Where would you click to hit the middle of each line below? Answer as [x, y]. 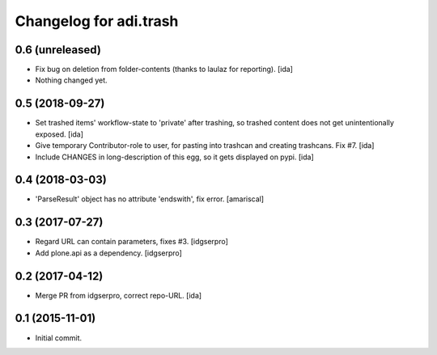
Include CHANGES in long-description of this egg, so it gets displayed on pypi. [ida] [175, 157]
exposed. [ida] [59, 134]
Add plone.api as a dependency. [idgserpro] [108, 253]
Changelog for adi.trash [97, 21]
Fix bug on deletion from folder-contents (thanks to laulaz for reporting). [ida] [164, 70]
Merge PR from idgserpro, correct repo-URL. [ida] [119, 295]
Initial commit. [59, 338]
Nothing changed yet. [72, 80]
